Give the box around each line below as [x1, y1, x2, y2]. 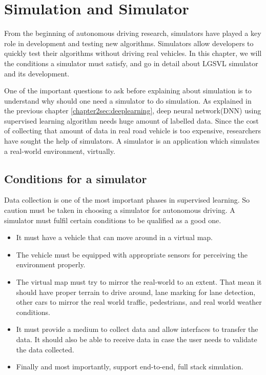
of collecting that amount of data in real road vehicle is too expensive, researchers [4, 125, 261, 136]
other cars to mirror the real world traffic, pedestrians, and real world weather [16, 297, 262, 307]
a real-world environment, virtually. [4, 145, 115, 156]
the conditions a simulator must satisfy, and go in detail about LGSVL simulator [4, 57, 258, 68]
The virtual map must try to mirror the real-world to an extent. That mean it [16, 277, 262, 287]
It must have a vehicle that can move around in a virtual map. [16, 232, 213, 243]
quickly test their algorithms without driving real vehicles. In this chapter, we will [4, 48, 262, 58]
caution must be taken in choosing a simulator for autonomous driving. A [4, 205, 235, 215]
